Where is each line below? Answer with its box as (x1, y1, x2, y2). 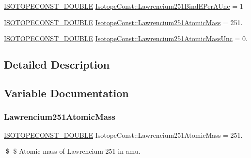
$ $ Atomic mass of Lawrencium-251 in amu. (5, 146, 141, 156)
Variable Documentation (4, 85, 129, 100)
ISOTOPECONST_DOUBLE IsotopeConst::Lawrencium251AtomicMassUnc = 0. (4, 33, 248, 43)
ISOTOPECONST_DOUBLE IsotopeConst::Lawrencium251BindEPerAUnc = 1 (4, 1, 243, 11)
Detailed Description (4, 57, 110, 72)
